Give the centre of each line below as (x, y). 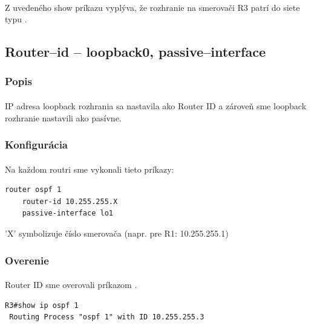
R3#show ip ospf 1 (42, 305)
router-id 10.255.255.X (70, 201)
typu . (16, 19)
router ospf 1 (33, 190)
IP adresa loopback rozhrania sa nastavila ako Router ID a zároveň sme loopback (156, 106)
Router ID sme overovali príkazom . (71, 285)
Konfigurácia (37, 145)
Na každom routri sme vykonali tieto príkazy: (90, 169)
